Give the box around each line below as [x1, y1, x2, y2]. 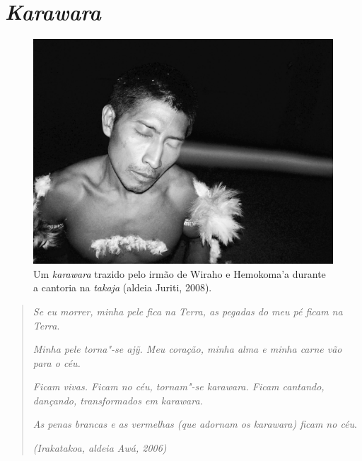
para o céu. [33, 355, 81, 370]
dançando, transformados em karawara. [33, 392, 203, 407]
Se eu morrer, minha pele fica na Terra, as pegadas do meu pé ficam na [33, 303, 343, 318]
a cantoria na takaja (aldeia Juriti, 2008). [33, 280, 212, 295]
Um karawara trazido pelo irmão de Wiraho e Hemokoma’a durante [33, 266, 326, 281]
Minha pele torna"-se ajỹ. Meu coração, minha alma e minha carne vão [33, 342, 342, 356]
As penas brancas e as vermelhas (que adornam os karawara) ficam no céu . [33, 416, 357, 431]
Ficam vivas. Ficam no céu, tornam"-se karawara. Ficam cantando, [33, 379, 325, 394]
